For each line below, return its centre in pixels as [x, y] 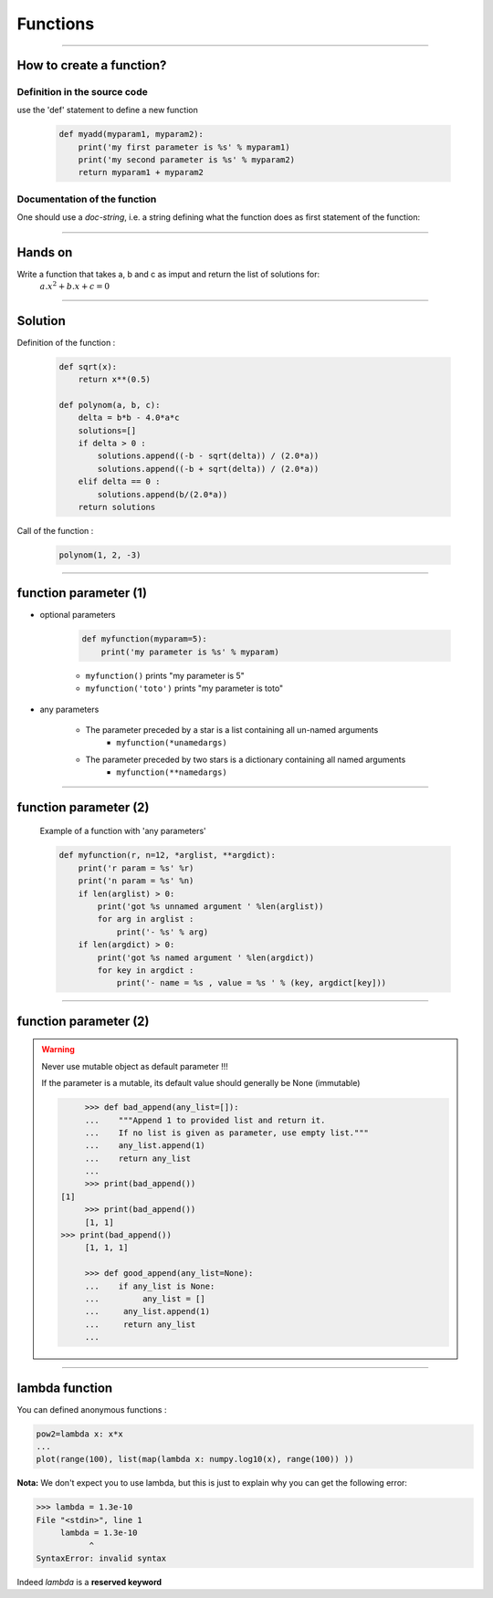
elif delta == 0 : [119, 482]
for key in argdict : [146, 970]
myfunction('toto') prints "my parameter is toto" [184, 688]
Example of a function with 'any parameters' [123, 831]
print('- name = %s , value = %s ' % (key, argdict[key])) [252, 983]
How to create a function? [92, 65]
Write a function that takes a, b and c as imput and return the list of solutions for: [168, 275]
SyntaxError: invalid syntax [101, 1558]
